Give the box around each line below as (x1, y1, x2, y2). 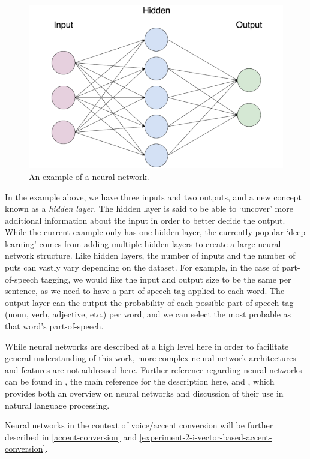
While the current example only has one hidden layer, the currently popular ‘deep (5, 226, 306, 238)
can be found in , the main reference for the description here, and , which (5, 375, 275, 388)
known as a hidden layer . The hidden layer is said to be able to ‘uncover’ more (5, 202, 293, 215)
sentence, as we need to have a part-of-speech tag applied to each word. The (5, 284, 285, 297)
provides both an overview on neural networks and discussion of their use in (5, 387, 284, 399)
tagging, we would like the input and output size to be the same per (41, 272, 291, 285)
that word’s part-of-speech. (5, 320, 104, 332)
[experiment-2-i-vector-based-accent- (139, 430, 272, 443)
